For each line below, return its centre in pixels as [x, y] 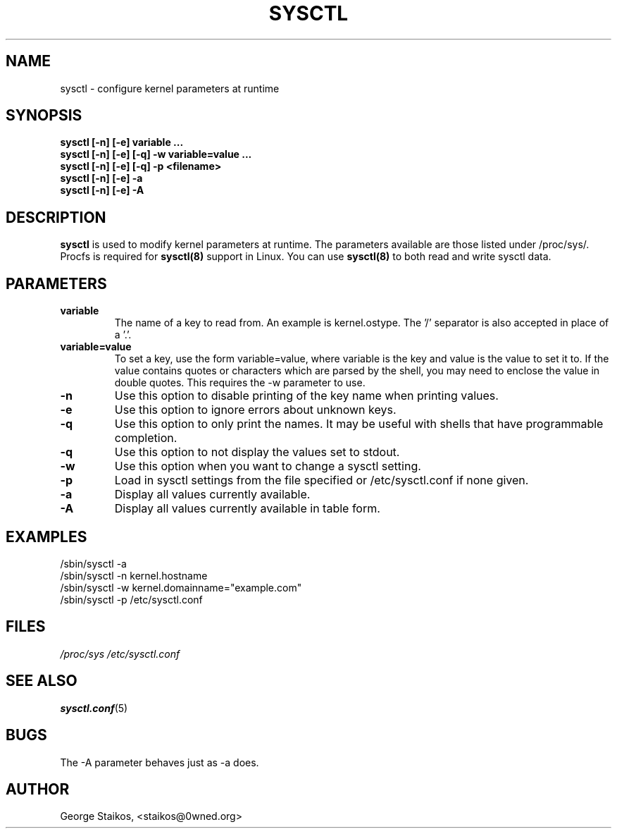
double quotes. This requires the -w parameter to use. [240, 383]
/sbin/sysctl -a [93, 563]
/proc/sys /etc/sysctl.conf [120, 654]
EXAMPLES [46, 536]
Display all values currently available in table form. [247, 509]
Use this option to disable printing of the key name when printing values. [306, 396]
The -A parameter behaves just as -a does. [160, 762]
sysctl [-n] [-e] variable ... [122, 142]
